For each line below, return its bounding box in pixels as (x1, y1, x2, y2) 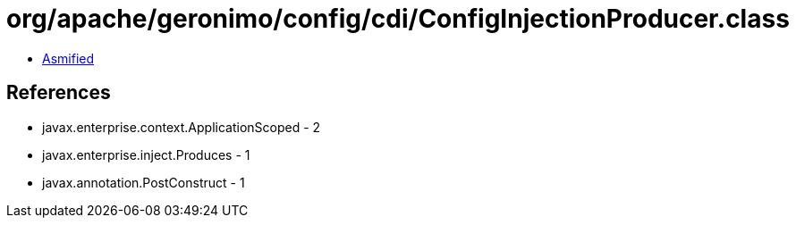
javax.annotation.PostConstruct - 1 (42, 174, 245, 190)
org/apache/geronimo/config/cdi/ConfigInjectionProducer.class (6, 4, 790, 34)
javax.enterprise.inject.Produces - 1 (42, 146, 250, 162)
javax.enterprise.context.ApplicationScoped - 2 (42, 119, 321, 135)
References (6, 81, 111, 104)
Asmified (42, 50, 95, 66)
